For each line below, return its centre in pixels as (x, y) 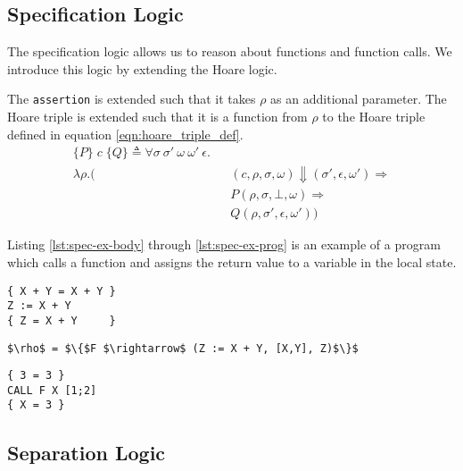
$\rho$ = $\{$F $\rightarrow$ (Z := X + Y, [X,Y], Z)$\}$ (183, 348)
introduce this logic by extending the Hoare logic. (142, 68)
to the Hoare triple (374, 117)
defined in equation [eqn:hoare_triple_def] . (125, 134)
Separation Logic (87, 452)
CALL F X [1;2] (52, 390)
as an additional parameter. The (359, 99)
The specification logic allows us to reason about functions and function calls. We (230, 51)
